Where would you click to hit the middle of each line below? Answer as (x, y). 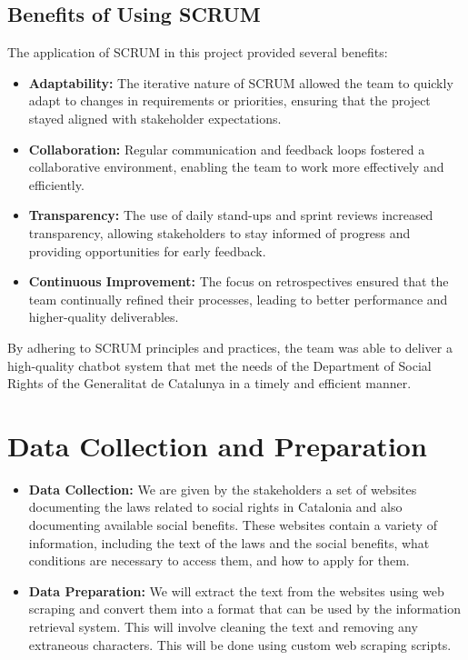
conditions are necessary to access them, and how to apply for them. (219, 560)
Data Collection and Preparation (217, 445)
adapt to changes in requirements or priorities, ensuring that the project (229, 100)
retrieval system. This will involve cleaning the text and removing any (223, 626)
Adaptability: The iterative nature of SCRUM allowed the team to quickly (241, 82)
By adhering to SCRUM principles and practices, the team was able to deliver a (230, 347)
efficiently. (56, 184)
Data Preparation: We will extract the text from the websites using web (236, 590)
